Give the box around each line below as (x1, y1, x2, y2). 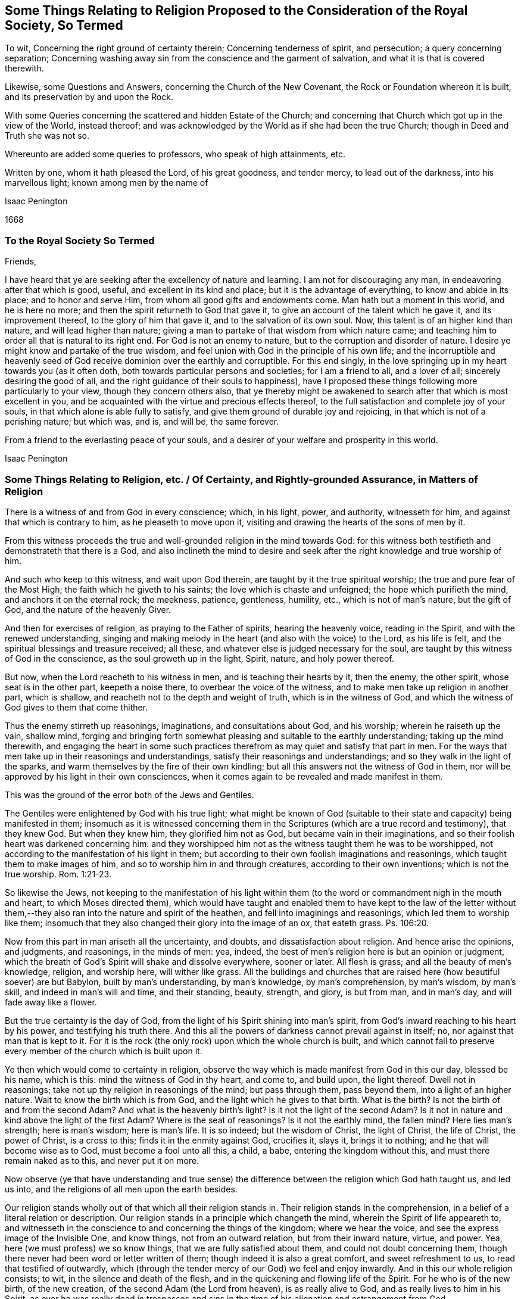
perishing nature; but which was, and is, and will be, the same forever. (5, 416, 279, 427)
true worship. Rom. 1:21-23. (5, 868, 111, 879)
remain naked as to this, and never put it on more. (5, 1155, 199, 1166)
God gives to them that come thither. (5, 702, 148, 712)
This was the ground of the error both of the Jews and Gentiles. (5, 789, 254, 800)
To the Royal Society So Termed (5, 234, 155, 247)
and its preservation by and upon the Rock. (5, 92, 173, 102)
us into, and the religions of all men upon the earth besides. (5, 1183, 238, 1194)
